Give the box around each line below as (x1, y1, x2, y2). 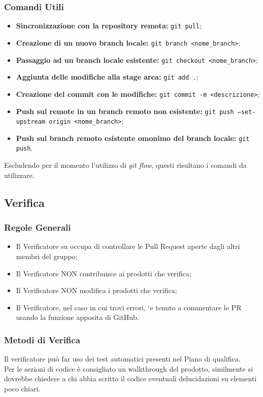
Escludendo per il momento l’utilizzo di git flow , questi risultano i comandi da (4, 160, 247, 170)
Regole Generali (4, 221, 71, 234)
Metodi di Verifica (4, 333, 80, 346)
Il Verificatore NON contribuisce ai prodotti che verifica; (16, 268, 191, 278)
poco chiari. (4, 383, 41, 393)
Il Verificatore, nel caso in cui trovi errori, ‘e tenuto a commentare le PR (16, 302, 242, 312)
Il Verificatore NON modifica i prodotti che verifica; (16, 285, 177, 296)
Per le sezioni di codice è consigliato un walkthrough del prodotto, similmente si (4, 363, 253, 374)
